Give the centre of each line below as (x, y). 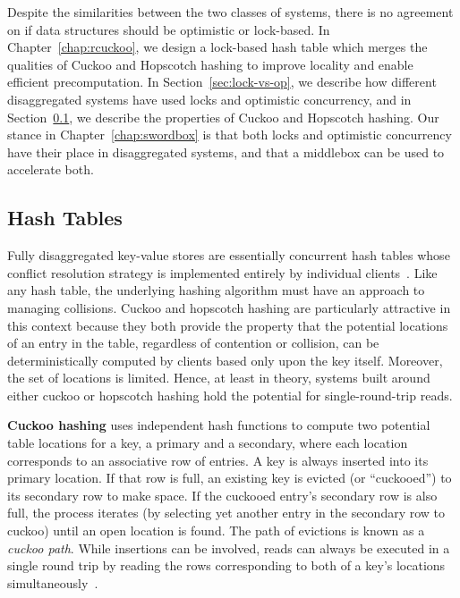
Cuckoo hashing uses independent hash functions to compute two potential (219, 425)
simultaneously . (53, 582)
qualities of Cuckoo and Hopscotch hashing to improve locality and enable (210, 64)
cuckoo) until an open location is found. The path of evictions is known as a (216, 531)
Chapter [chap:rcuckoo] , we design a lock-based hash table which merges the (217, 47)
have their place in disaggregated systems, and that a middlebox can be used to (226, 152)
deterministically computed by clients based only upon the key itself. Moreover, (225, 360)
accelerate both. (51, 169)
